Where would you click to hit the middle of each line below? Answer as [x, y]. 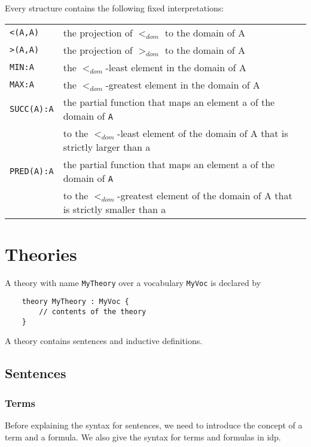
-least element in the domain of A [176, 67]
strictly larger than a [107, 147]
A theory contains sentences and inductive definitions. [104, 341]
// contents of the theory [93, 312]
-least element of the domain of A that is [203, 133]
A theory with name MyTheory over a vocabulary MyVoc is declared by [133, 282]
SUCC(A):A [32, 109]
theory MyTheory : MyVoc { [75, 302]
